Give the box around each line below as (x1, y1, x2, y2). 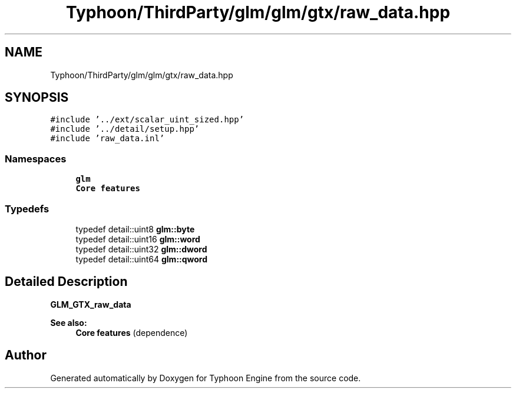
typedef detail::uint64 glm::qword (75, 254, 208, 264)
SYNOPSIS (5, 90, 69, 105)
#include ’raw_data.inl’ (50, 134, 165, 144)
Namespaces (5, 152, 67, 165)
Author (5, 348, 47, 363)
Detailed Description (5, 274, 128, 289)
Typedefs (5, 202, 49, 215)
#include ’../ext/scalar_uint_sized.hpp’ (50, 115, 244, 125)
